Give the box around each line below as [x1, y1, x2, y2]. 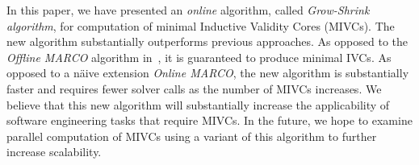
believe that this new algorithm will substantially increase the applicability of [6, 96, 390, 113]
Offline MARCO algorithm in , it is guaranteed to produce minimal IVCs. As [6, 48, 392, 65]
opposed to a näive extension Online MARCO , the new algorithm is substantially [6, 64, 409, 81]
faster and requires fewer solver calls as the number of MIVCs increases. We [6, 80, 382, 97]
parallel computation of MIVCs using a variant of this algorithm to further [6, 127, 377, 144]
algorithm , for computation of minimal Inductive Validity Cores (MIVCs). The [6, 17, 395, 34]
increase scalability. [6, 143, 102, 160]
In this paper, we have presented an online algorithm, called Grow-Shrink [6, 2, 370, 18]
